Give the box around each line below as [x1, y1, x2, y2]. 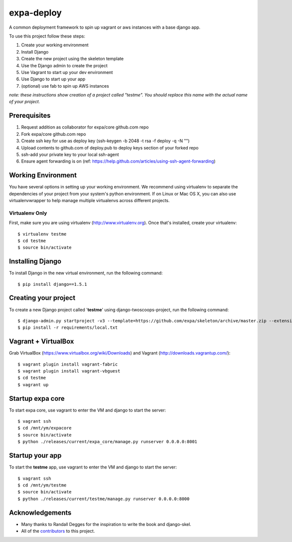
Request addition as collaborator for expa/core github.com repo [21, 124, 149, 130]
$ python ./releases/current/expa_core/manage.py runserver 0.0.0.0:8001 [18, 439, 198, 445]
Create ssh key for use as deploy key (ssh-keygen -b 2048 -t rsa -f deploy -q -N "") [21, 138, 190, 144]
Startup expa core [9, 394, 65, 403]
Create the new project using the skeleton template [21, 56, 124, 62]
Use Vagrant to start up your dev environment [21, 69, 113, 75]
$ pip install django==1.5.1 [18, 281, 87, 287]
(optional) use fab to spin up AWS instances [21, 83, 109, 89]
